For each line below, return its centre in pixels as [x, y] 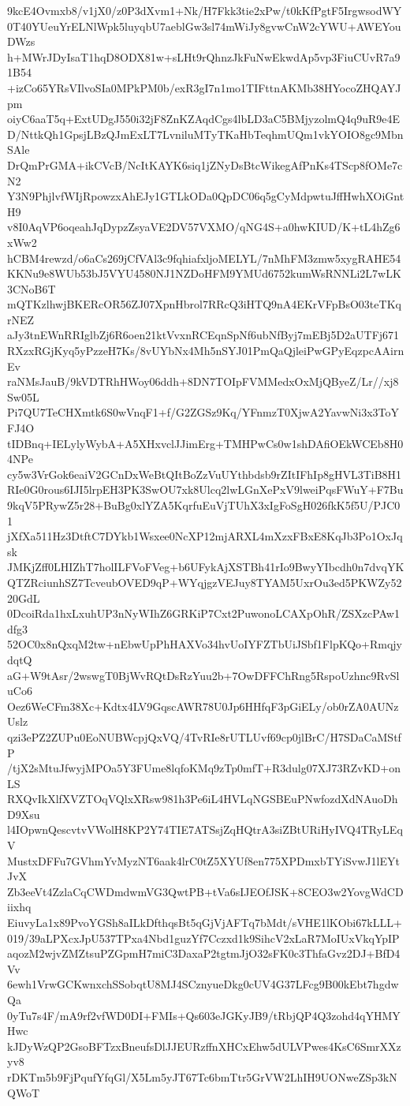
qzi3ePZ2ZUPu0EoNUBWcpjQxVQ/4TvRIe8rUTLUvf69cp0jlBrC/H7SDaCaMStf [204, 736]
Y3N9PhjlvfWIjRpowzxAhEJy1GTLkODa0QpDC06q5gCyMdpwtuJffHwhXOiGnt [206, 196]
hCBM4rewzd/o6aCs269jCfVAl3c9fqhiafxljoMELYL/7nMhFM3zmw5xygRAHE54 [204, 258]
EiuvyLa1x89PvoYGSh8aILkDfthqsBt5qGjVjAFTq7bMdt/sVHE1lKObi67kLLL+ [205, 923]
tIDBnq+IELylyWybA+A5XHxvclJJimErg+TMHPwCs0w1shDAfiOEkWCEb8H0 [205, 443]
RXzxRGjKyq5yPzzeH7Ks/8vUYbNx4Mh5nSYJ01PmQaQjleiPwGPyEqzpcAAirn [206, 351]
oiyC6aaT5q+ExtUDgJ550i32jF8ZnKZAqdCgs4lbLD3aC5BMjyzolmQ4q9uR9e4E [204, 119]
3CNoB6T [32, 288]
